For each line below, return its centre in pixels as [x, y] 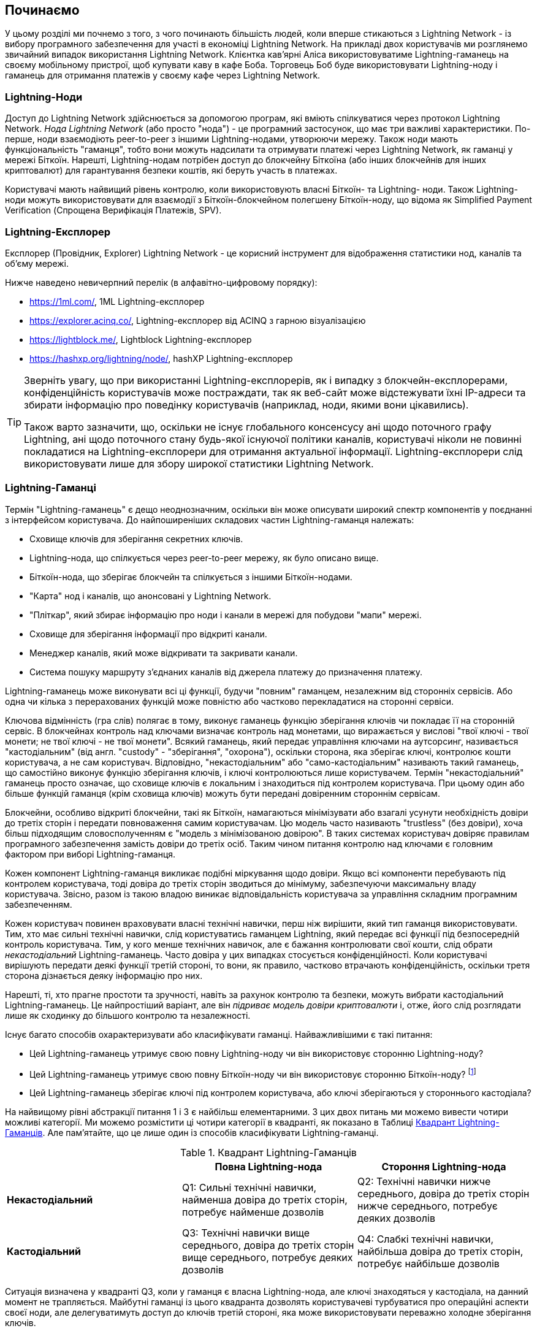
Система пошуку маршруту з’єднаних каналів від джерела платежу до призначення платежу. [226, 672]
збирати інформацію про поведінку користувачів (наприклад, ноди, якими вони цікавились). [246, 405]
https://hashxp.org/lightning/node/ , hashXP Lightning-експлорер [161, 358]
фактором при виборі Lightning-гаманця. [90, 854]
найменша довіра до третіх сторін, [265, 1200]
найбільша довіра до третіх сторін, [440, 1252]
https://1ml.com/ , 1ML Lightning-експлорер [117, 301]
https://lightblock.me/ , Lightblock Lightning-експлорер [141, 339]
